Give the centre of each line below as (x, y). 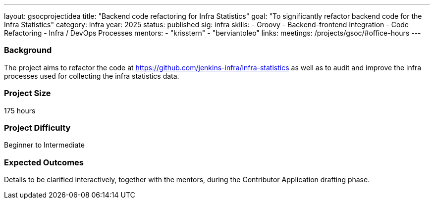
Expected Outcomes (44, 162)
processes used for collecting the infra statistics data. (92, 76)
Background (28, 50)
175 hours (20, 110)
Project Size (27, 93)
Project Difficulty (37, 127)
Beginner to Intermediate (44, 145)
